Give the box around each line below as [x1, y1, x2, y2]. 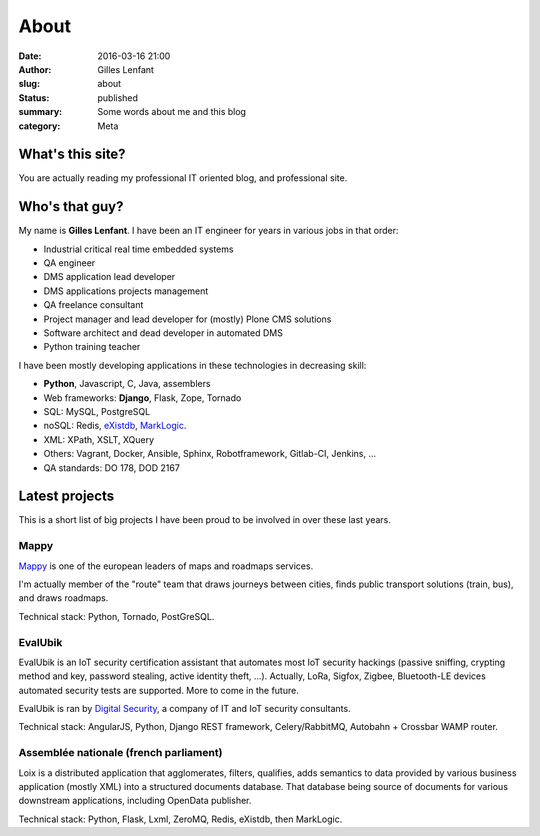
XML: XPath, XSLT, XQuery [43, 433, 155, 445]
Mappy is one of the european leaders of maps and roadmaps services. [18, 560, 314, 572]
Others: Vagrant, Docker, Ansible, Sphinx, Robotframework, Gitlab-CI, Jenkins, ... [43, 448, 377, 460]
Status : [18, 91, 50, 104]
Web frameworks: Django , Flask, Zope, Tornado [43, 391, 242, 404]
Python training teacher [43, 341, 141, 353]
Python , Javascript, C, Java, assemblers [43, 378, 211, 390]
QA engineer [43, 257, 96, 269]
